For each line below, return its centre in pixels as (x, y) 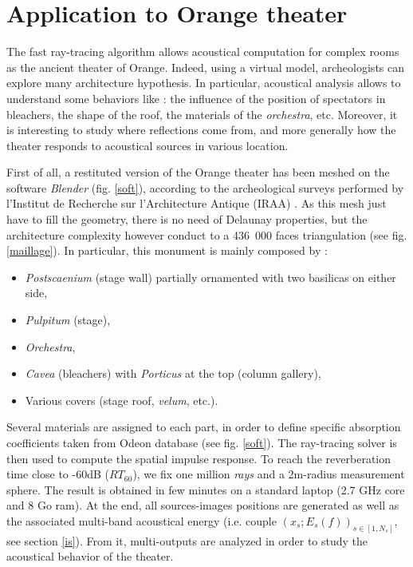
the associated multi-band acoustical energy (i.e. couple (142, 520)
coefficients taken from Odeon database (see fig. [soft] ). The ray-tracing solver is (202, 442)
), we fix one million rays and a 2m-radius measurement (269, 474)
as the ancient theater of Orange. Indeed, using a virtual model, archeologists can (206, 67)
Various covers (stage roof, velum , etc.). (122, 400)
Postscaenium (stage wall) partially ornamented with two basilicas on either (210, 277)
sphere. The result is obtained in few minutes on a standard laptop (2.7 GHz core (206, 489)
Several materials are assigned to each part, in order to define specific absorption (204, 427)
